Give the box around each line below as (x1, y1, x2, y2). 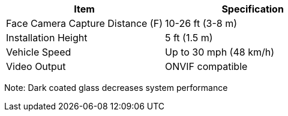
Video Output (6, 60, 66, 72)
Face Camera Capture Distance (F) (6, 17, 163, 29)
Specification (221, 3, 284, 15)
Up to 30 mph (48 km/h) (164, 46, 275, 58)
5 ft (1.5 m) (164, 32, 213, 44)
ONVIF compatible (164, 60, 248, 72)
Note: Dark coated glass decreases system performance (4, 83, 228, 93)
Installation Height (6, 32, 88, 44)
